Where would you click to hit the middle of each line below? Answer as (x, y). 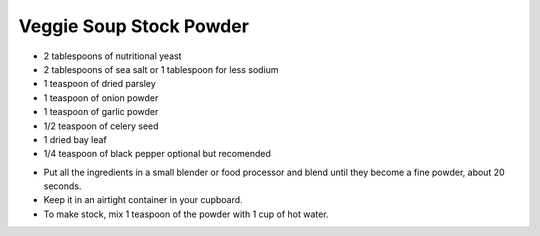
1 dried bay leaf (75, 139)
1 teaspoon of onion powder (101, 97)
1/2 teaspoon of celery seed (101, 126)
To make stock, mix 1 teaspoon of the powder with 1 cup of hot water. (186, 214)
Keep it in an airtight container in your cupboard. (143, 200)
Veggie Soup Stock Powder (134, 26)
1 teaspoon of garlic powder (101, 112)
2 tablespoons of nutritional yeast (112, 56)
